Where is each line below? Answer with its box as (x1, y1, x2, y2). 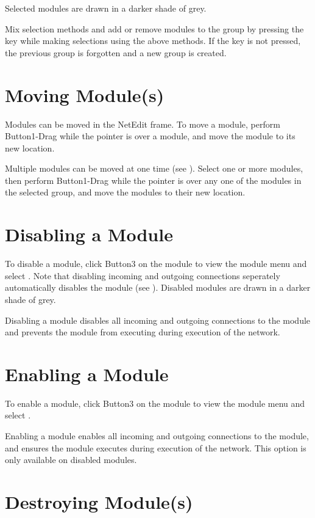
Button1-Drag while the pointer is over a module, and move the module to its (5, 129, 296, 142)
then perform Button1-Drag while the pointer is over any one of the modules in (5, 173, 302, 186)
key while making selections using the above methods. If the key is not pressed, (5, 34, 301, 47)
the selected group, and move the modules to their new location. (5, 186, 246, 199)
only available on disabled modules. (5, 453, 137, 466)
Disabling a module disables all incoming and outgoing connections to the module (5, 313, 311, 326)
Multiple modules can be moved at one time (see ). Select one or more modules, (5, 162, 303, 175)
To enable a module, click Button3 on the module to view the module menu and (5, 396, 305, 409)
